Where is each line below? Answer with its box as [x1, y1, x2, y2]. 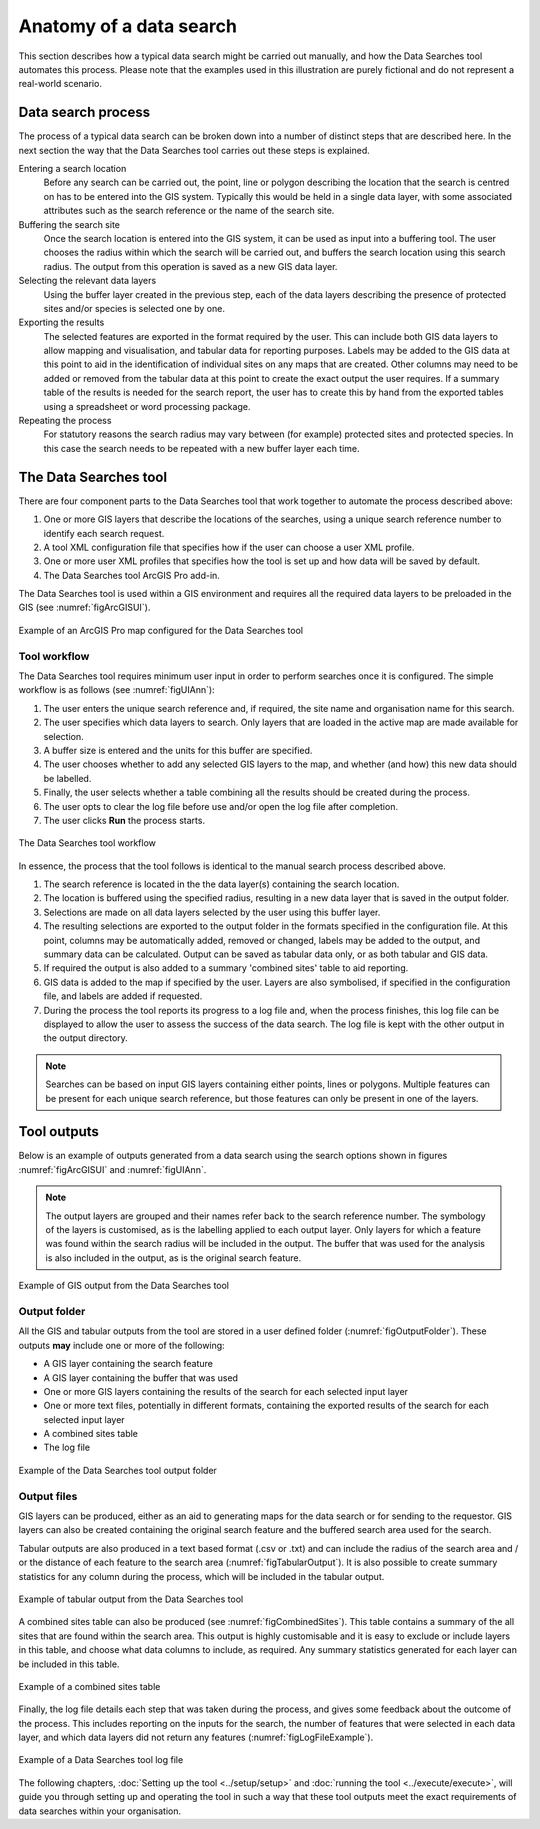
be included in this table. [18, 1658, 120, 1670]
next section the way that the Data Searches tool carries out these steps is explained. [18, 144, 370, 156]
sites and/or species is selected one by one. [43, 302, 225, 314]
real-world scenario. [18, 78, 102, 90]
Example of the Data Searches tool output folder [18, 1464, 217, 1476]
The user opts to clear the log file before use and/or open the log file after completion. [43, 800, 399, 812]
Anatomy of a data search [18, 15, 237, 37]
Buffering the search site [18, 218, 120, 230]
